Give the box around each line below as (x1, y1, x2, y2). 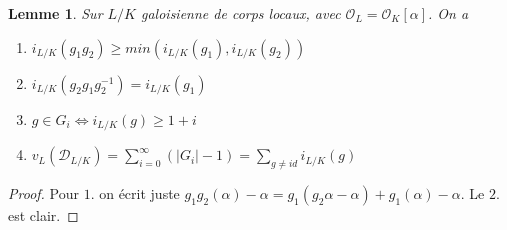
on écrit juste (99, 182, 180, 203)
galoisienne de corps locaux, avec (141, 3, 341, 23)
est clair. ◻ (8, 204, 79, 225)
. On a (428, 3, 469, 23)
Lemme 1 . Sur (8, 3, 103, 23)
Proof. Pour (8, 182, 79, 203)
